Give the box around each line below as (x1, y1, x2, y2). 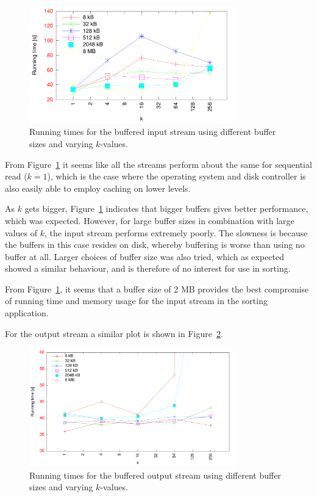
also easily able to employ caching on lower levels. (5, 181, 191, 194)
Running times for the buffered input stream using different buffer (29, 125, 276, 138)
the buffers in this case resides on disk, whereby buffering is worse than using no (5, 238, 305, 251)
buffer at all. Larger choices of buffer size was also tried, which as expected (5, 250, 285, 263)
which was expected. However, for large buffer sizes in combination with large (5, 214, 294, 227)
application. (5, 307, 49, 319)
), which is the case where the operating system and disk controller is (47, 170, 306, 183)
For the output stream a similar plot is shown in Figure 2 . (5, 327, 223, 339)
